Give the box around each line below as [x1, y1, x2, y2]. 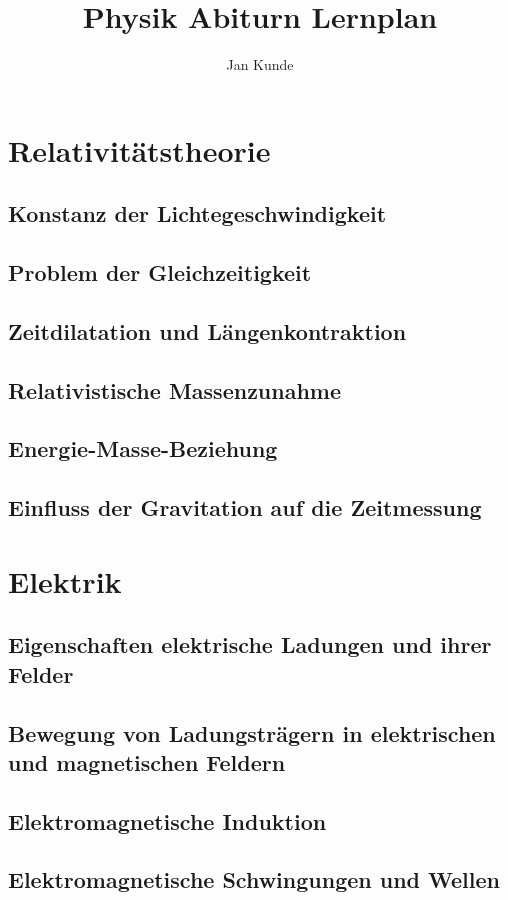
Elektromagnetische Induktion [8, 805, 327, 836]
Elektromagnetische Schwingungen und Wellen [8, 864, 500, 895]
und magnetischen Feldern [8, 746, 286, 777]
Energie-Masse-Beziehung [8, 433, 278, 464]
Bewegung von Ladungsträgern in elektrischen [8, 717, 496, 748]
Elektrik [8, 560, 122, 601]
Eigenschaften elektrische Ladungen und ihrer [8, 629, 492, 660]
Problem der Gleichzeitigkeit [8, 257, 312, 288]
